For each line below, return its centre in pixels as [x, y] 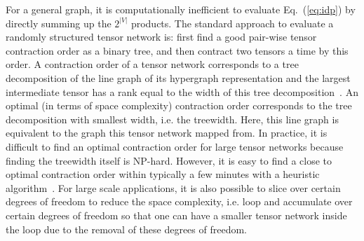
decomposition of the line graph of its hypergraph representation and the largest [178, 77]
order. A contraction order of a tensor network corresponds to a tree [152, 64]
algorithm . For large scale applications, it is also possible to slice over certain [173, 187]
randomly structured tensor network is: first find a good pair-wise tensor [161, 37]
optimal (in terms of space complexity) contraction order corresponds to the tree [179, 105]
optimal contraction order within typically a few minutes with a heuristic [163, 174]
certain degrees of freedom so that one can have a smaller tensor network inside [176, 215]
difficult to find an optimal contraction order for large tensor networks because [175, 146]
